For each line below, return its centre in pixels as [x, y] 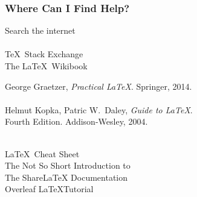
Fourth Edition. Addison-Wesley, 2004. [76, 121]
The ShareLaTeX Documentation [66, 177]
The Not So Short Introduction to [68, 165]
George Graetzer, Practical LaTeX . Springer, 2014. [98, 86]
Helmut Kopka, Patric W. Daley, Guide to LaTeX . [99, 109]
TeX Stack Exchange [44, 54]
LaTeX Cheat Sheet [42, 153]
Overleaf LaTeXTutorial [49, 189]
